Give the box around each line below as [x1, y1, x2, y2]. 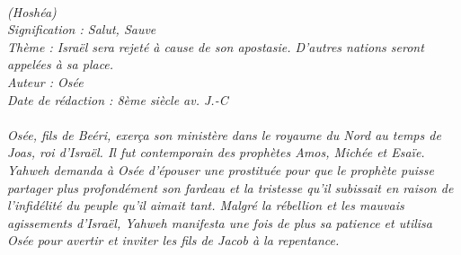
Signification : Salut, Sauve [7, 20, 156, 39]
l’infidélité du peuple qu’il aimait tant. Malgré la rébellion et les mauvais [7, 196, 404, 215]
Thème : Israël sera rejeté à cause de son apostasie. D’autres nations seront [7, 37, 424, 56]
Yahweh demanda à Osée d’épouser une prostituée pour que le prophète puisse [7, 160, 434, 179]
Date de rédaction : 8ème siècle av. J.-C [7, 90, 228, 109]
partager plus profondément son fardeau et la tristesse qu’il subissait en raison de [7, 178, 454, 197]
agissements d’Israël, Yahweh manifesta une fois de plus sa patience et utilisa [7, 213, 432, 232]
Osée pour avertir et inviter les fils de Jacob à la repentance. [7, 231, 340, 250]
